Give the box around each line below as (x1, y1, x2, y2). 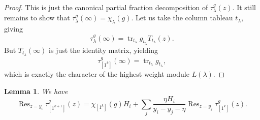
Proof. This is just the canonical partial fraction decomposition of (4, 2, 208, 12)
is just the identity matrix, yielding (49, 44, 158, 55)
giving (4, 23, 23, 34)
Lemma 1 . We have (4, 85, 68, 96)
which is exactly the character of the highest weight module (4, 68, 189, 79)
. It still (232, 2, 256, 12)
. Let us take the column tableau (131, 12, 233, 23)
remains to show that (4, 12, 70, 23)
